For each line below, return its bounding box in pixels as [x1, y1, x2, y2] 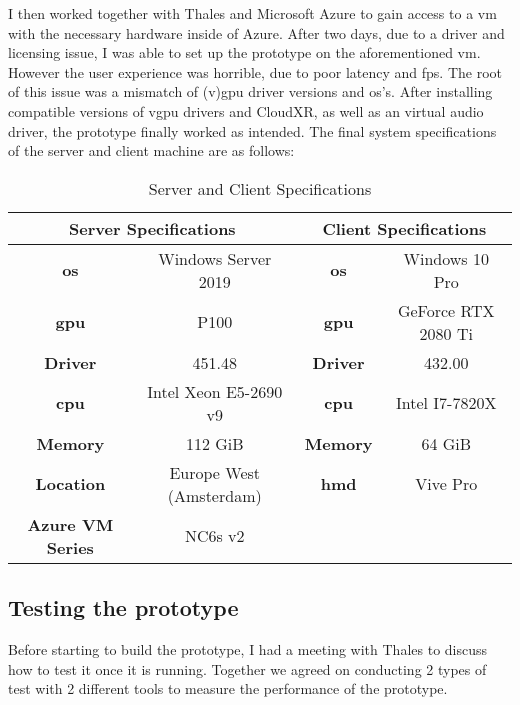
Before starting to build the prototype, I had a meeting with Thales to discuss [8, 638, 488, 659]
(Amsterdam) [167, 483, 262, 507]
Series [46, 535, 94, 559]
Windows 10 [403, 246, 489, 270]
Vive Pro [415, 472, 478, 496]
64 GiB [421, 431, 472, 455]
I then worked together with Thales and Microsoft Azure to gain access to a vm [8, 3, 497, 23]
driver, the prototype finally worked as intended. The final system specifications [8, 120, 497, 141]
